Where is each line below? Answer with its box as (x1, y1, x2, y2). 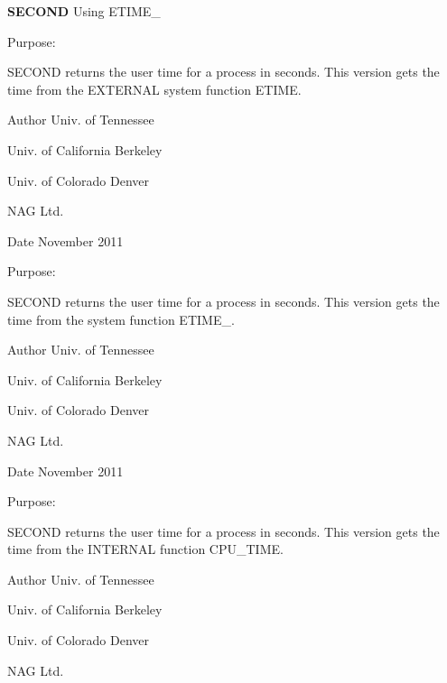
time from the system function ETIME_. (7, 309, 235, 328)
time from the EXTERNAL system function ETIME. (7, 79, 302, 98)
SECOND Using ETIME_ (7, 2, 161, 20)
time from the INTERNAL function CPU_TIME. (7, 540, 284, 558)
